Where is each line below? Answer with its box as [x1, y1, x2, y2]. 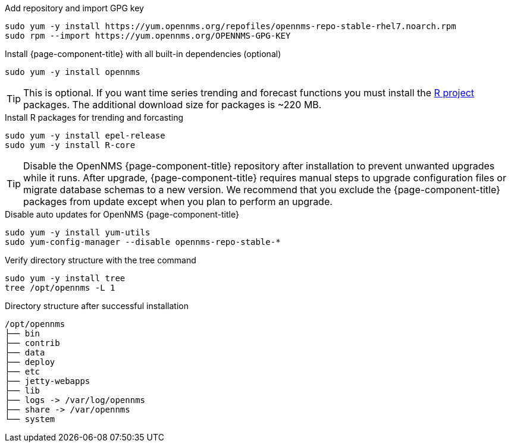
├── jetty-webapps [5, 376, 90, 386]
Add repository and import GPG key [5, 3, 144, 13]
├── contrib [5, 338, 60, 348]
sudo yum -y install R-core [5, 140, 136, 150]
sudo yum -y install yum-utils [5, 228, 151, 237]
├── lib [5, 386, 40, 395]
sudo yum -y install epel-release [5, 131, 165, 140]
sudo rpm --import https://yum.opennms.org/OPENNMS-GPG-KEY [5, 31, 291, 40]
